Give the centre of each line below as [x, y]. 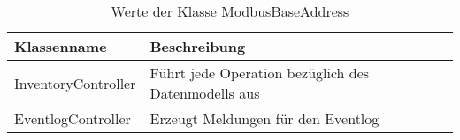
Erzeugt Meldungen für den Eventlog [264, 118]
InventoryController [75, 83]
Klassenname [61, 46]
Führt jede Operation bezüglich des [260, 73]
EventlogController [73, 118]
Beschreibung [198, 46]
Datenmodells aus [205, 93]
